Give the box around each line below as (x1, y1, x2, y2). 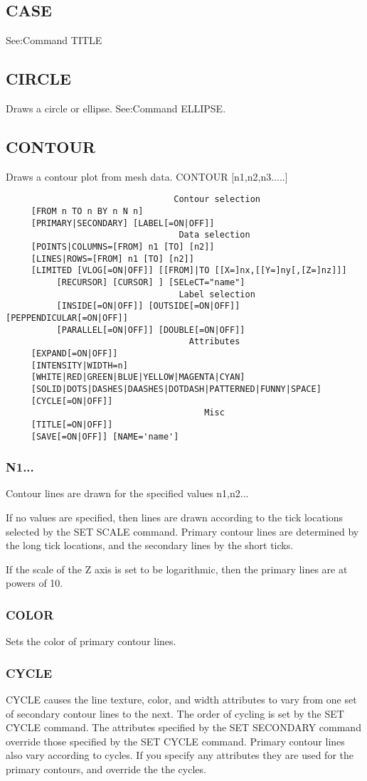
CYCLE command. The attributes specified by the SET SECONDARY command (6, 720, 361, 735)
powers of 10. (6, 575, 63, 590)
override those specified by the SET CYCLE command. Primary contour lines (6, 733, 345, 748)
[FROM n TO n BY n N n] (31, 206, 144, 217)
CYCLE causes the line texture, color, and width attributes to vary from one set (6, 691, 357, 706)
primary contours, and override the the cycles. (6, 761, 206, 776)
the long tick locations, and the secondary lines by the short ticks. (6, 538, 294, 553)
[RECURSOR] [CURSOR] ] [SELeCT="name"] (56, 277, 245, 287)
